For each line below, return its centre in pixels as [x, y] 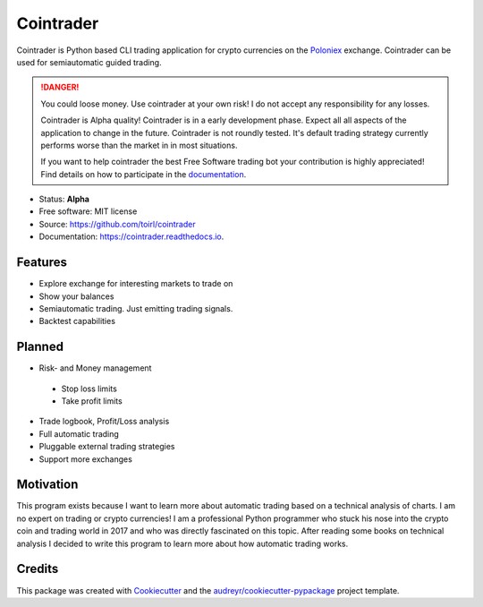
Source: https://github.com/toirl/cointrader [117, 224]
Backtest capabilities [77, 321]
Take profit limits [92, 401]
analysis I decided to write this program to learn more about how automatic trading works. [182, 543]
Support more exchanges [86, 459]
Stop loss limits [89, 389]
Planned [40, 347]
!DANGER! [60, 87]
